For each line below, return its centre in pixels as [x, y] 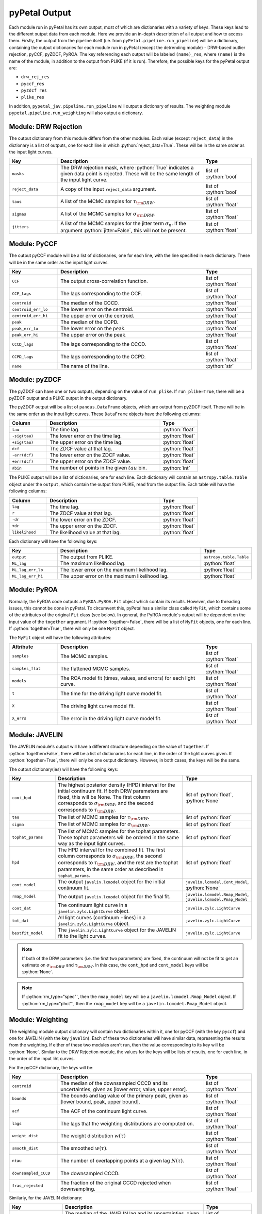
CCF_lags [22, 294]
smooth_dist [25, 1148]
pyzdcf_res [34, 91]
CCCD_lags [23, 344]
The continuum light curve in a [93, 905]
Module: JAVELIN [36, 735]
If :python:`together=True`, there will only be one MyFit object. [72, 628]
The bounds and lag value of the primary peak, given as [124, 1096]
